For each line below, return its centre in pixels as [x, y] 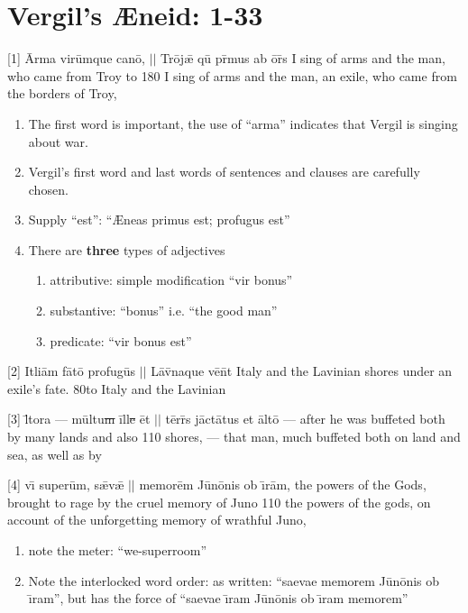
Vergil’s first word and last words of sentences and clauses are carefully [224, 172]
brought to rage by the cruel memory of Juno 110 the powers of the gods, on [219, 502]
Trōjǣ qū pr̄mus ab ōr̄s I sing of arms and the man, [303, 58]
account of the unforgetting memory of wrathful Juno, [157, 520]
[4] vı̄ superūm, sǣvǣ [66, 485]
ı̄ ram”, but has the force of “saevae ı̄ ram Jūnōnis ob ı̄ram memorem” [218, 598]
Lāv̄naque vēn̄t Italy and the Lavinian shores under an [302, 371]
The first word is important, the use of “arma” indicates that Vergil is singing [243, 123]
